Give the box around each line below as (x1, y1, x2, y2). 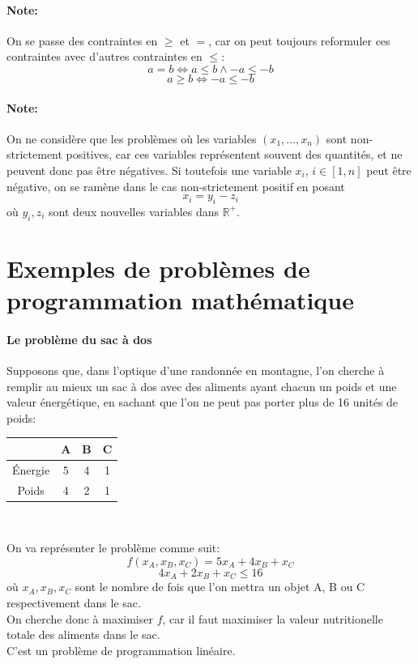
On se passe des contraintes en (6, 32, 158, 49)
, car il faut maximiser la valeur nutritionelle (162, 610, 383, 627)
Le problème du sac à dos (6, 330, 152, 347)
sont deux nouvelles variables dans (49, 202, 220, 219)
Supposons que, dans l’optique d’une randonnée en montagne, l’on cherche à (6, 362, 385, 379)
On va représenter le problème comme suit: (6, 539, 220, 556)
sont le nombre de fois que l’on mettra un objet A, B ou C (75, 578, 365, 595)
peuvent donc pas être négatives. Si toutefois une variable (6, 161, 292, 178)
